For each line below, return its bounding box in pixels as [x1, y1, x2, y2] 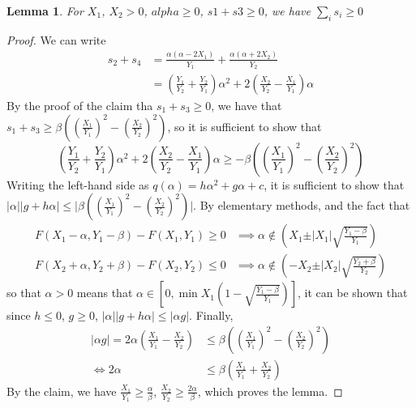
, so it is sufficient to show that [167, 117, 322, 134]
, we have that [211, 97, 282, 113]
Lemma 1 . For [6, 2, 84, 19]
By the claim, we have [6, 382, 117, 399]
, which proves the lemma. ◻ [197, 382, 343, 399]
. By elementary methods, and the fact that [193, 197, 410, 214]
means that [76, 284, 133, 301]
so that [6, 284, 41, 301]
